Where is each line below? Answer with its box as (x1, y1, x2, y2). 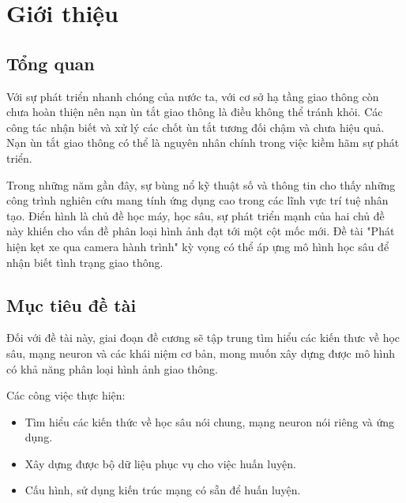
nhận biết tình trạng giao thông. (6, 253, 164, 270)
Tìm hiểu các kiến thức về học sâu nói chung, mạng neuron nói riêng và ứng (24, 413, 395, 430)
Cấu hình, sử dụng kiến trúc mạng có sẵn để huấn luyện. (24, 482, 301, 498)
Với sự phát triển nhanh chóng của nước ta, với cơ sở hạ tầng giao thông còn (6, 88, 379, 104)
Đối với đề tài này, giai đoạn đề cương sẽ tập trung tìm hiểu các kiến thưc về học (6, 329, 400, 346)
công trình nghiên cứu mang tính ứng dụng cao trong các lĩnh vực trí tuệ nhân (6, 192, 389, 208)
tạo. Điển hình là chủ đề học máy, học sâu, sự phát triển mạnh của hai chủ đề (6, 207, 385, 223)
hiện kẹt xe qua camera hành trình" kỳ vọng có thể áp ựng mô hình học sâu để (6, 238, 389, 254)
